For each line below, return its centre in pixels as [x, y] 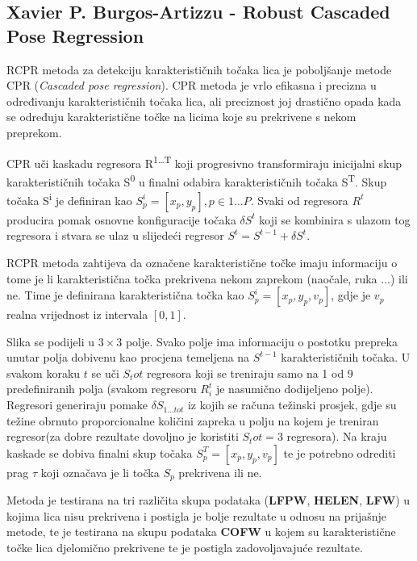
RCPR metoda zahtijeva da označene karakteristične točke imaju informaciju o [202, 262]
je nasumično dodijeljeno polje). [294, 389]
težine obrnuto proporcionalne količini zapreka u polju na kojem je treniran [193, 420]
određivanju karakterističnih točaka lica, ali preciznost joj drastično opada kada [204, 100]
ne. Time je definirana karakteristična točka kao [125, 295]
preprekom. [34, 132]
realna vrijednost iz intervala [77, 314]
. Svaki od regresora [299, 200]
